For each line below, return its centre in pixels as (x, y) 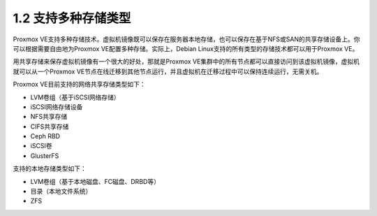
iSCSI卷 (41, 146)
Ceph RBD (45, 136)
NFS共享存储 (49, 117)
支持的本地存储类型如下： (50, 168)
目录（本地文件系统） (61, 192)
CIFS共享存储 (50, 127)
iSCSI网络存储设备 (57, 107)
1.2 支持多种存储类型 (72, 18)
